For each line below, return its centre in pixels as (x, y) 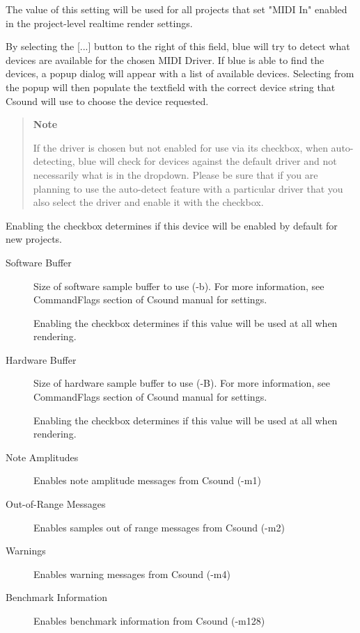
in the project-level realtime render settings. (99, 23)
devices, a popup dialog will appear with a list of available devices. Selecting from (180, 73)
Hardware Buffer (41, 359)
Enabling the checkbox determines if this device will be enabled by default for (172, 225)
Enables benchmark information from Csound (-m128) (149, 620)
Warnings (26, 551)
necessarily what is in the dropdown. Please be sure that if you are (175, 174)
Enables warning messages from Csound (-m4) (132, 574)
